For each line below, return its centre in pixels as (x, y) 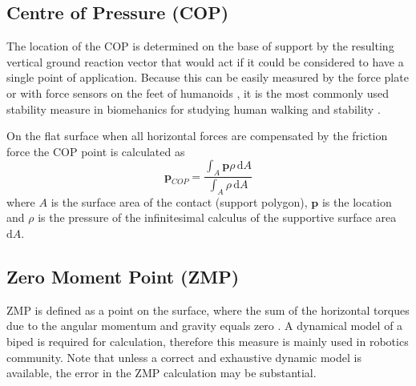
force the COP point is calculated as (96, 151)
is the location (357, 201)
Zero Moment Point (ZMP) (123, 276)
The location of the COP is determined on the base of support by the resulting (200, 46)
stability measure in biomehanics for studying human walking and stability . (194, 109)
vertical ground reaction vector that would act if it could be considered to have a (205, 61)
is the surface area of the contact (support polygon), (179, 201)
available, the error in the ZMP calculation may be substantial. (162, 373)
